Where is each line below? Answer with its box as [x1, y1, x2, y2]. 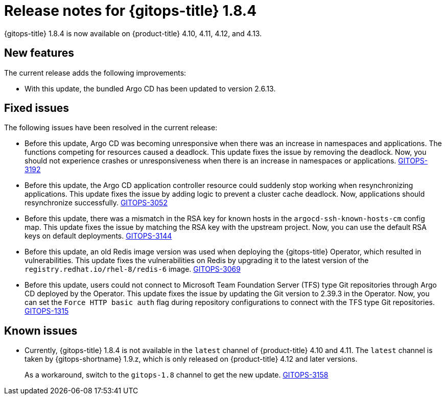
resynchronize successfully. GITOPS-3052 [25, 198, 168, 207]
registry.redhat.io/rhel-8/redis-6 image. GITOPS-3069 [25, 265, 241, 274]
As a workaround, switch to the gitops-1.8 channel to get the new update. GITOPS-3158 [25, 370, 328, 380]
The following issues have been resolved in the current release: [4, 123, 218, 132]
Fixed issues [4, 102, 69, 115]
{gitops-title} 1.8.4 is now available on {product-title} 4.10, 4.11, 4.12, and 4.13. [4, 29, 262, 38]
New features [4, 46, 74, 60]
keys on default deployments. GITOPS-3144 [25, 231, 172, 241]
